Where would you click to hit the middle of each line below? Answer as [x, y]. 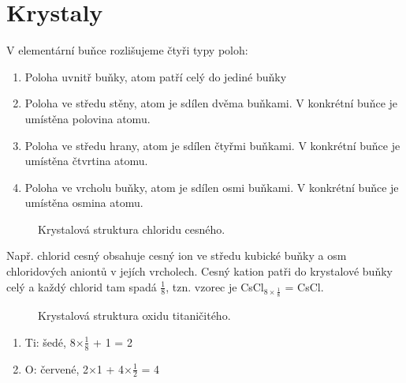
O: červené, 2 [56, 368]
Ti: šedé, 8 [50, 342]
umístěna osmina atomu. [84, 203]
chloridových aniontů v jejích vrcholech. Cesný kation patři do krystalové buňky [199, 271]
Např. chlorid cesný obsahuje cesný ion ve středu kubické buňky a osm [177, 255]
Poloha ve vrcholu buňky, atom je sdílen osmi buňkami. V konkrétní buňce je [212, 187]
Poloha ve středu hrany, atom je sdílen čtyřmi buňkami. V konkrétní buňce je [212, 145]
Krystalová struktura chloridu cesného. [132, 229]
